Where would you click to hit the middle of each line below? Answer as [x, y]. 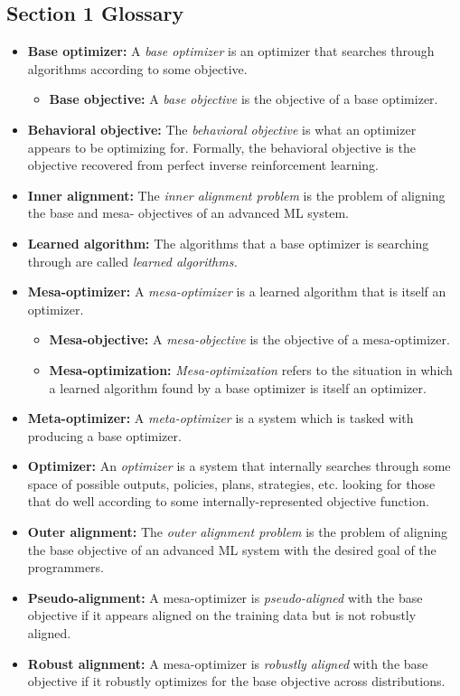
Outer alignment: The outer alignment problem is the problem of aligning [238, 532]
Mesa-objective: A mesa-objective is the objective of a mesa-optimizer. [249, 339]
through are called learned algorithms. [132, 261]
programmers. [66, 567]
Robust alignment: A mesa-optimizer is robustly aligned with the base [228, 663]
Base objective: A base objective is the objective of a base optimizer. [244, 99]
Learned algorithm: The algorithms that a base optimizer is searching [228, 243]
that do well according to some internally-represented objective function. [228, 501]
